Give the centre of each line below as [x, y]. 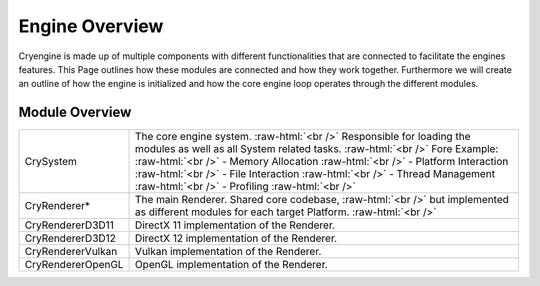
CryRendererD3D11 [69, 225]
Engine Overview [91, 26]
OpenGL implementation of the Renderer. [232, 265]
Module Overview [75, 112]
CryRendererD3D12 [70, 238]
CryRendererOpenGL [74, 265]
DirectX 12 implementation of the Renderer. [236, 238]
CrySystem [50, 162]
